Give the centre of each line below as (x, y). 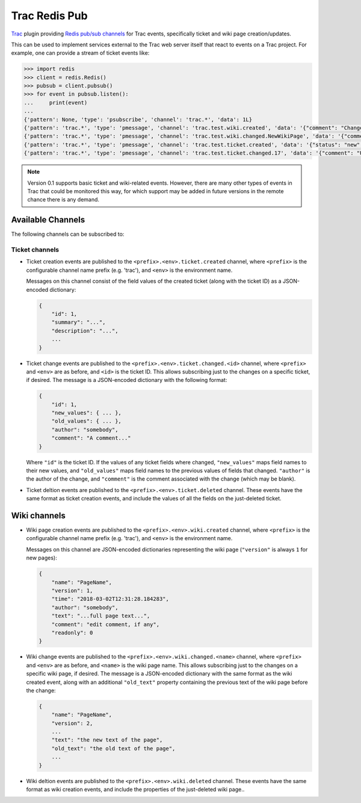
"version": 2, (72, 723)
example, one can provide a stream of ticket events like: (80, 53)
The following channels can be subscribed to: (68, 234)
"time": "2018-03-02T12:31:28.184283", (110, 599)
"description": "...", (85, 331)
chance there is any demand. (63, 200)
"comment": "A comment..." (91, 438)
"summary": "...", (79, 322)
